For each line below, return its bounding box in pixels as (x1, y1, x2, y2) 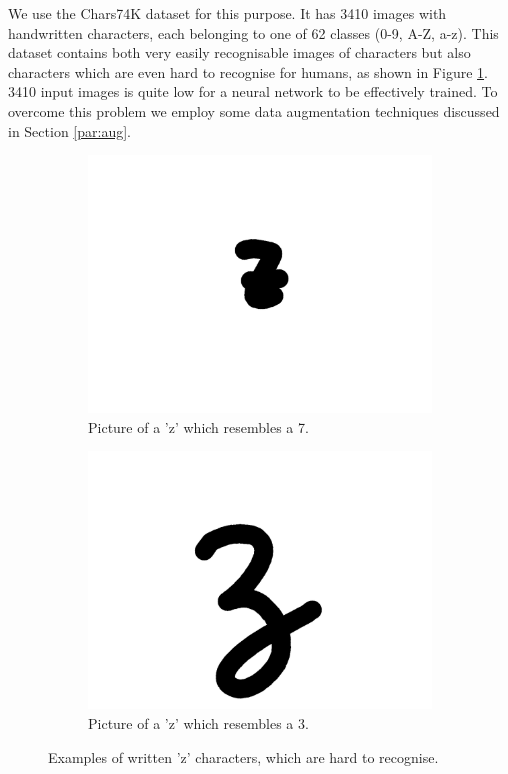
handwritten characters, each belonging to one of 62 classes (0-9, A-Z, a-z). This (8, 22, 499, 43)
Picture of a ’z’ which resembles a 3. (88, 712, 309, 733)
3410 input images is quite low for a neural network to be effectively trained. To (8, 81, 498, 102)
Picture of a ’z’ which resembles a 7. (88, 416, 309, 437)
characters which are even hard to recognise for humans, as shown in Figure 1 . (8, 61, 488, 82)
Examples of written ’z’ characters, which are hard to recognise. (48, 746, 439, 767)
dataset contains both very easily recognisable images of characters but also (8, 42, 471, 63)
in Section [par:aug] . (8, 120, 131, 141)
